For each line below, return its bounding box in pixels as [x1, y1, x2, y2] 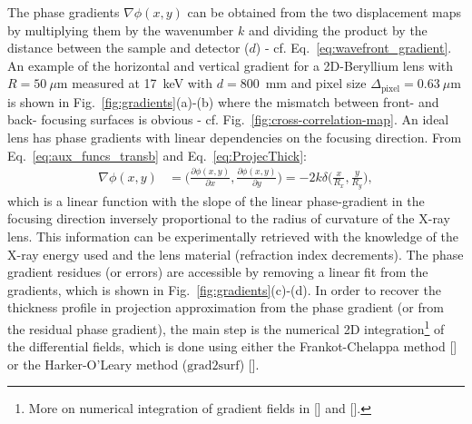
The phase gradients [7, 3, 120, 21]
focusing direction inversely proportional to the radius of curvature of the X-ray [7, 209, 450, 228]
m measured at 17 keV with [56, 74, 213, 93]
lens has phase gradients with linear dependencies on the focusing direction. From [7, 128, 462, 147]
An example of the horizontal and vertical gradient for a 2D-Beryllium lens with [7, 55, 454, 74]
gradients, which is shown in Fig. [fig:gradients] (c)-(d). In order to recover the [7, 280, 441, 299]
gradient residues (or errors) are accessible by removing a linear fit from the [7, 262, 428, 281]
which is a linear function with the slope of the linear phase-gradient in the [7, 191, 425, 210]
